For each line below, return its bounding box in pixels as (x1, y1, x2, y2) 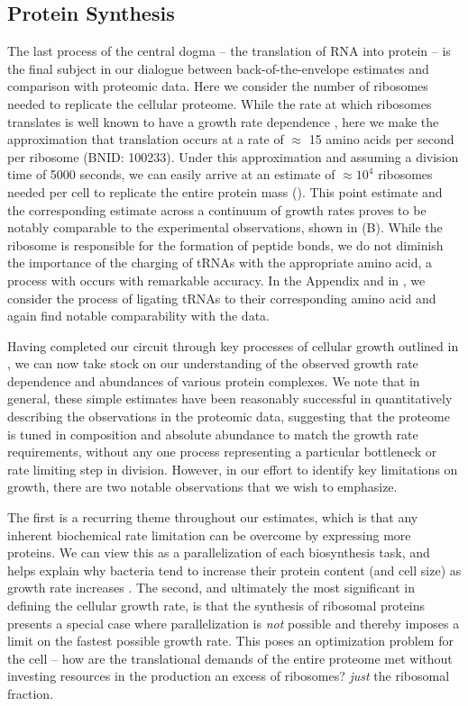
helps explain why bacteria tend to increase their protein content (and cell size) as (7, 560, 462, 579)
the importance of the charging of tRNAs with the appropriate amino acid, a (7, 253, 433, 272)
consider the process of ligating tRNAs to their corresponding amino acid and (7, 288, 436, 307)
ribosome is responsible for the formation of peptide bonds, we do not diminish (7, 235, 444, 254)
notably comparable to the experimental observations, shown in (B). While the (7, 218, 443, 237)
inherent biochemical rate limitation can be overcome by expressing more (7, 525, 411, 544)
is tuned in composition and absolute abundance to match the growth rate (7, 424, 418, 443)
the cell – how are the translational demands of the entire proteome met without (7, 648, 453, 667)
